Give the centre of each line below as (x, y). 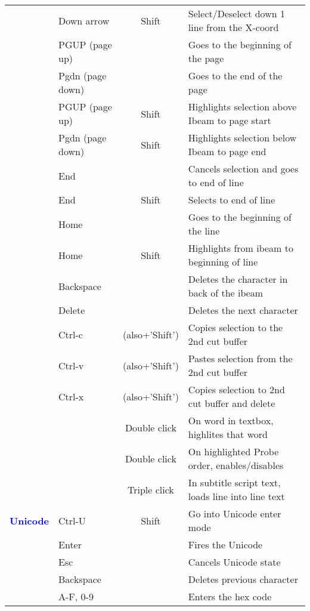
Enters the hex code (230, 596)
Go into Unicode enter (235, 513)
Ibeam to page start (230, 120)
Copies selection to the (235, 327)
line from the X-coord (233, 27)
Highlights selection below (242, 138)
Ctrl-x (71, 396)
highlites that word (228, 434)
